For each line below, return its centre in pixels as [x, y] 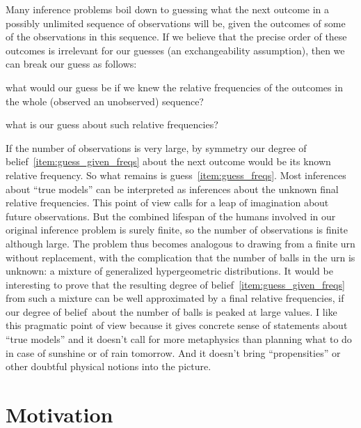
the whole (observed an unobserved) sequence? [105, 101]
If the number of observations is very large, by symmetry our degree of [156, 147]
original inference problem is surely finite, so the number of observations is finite [177, 230]
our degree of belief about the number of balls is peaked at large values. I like [171, 311]
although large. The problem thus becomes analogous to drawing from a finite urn [180, 243]
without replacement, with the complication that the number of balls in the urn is [180, 257]
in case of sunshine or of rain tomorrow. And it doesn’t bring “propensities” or [173, 352]
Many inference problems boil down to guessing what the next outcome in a [168, 9]
